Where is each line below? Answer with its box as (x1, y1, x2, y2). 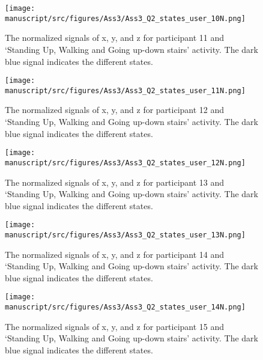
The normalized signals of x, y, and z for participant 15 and (5, 320, 225, 332)
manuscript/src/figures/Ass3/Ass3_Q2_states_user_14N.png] (5, 303, 246, 312)
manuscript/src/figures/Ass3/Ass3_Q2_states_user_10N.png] (5, 14, 246, 23)
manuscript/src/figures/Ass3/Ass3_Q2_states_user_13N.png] (5, 230, 246, 239)
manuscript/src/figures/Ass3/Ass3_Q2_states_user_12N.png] (5, 158, 246, 167)
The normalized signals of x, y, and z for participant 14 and (5, 248, 225, 260)
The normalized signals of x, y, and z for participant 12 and (5, 103, 225, 116)
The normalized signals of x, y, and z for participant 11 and (5, 31, 225, 44)
